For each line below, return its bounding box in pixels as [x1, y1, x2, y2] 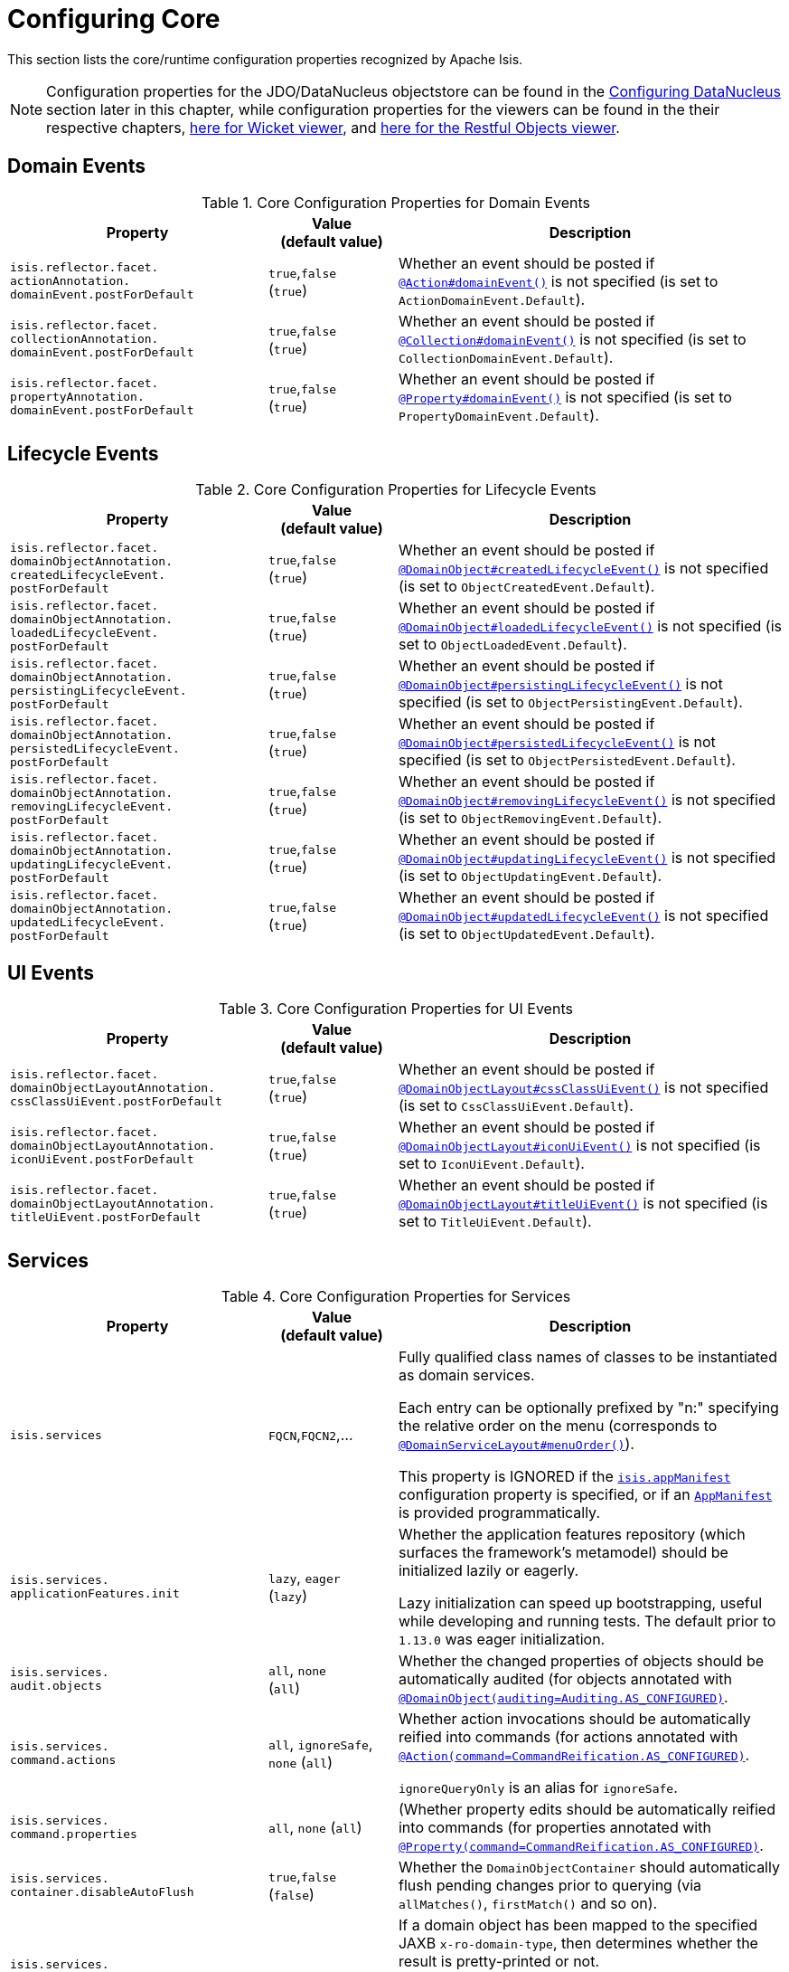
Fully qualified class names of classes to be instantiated [398, 1348, 777, 1367]
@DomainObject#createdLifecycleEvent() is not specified [398, 559, 769, 578]
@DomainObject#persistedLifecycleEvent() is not [398, 733, 716, 752]
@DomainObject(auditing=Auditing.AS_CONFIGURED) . [398, 1688, 728, 1707]
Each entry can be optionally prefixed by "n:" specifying [398, 1398, 779, 1417]
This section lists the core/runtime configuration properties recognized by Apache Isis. [7, 51, 523, 67]
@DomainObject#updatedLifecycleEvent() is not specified [398, 906, 769, 925]
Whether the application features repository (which [398, 1525, 746, 1544]
